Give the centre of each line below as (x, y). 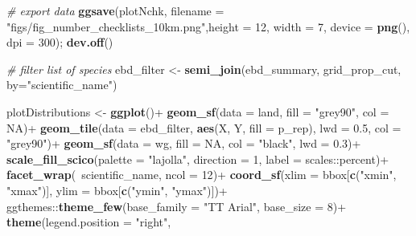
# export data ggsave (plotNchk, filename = (115, 10)
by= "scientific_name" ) (62, 85)
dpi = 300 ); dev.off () (60, 42)
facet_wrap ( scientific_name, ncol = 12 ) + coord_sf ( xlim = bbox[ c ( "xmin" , (202, 175)
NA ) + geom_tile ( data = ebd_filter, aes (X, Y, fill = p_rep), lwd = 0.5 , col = (204, 127)
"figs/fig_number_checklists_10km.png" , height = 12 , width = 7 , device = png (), (208, 26)
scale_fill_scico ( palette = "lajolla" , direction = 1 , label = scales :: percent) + (198, 159)
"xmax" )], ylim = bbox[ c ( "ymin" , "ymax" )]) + (117, 190)
